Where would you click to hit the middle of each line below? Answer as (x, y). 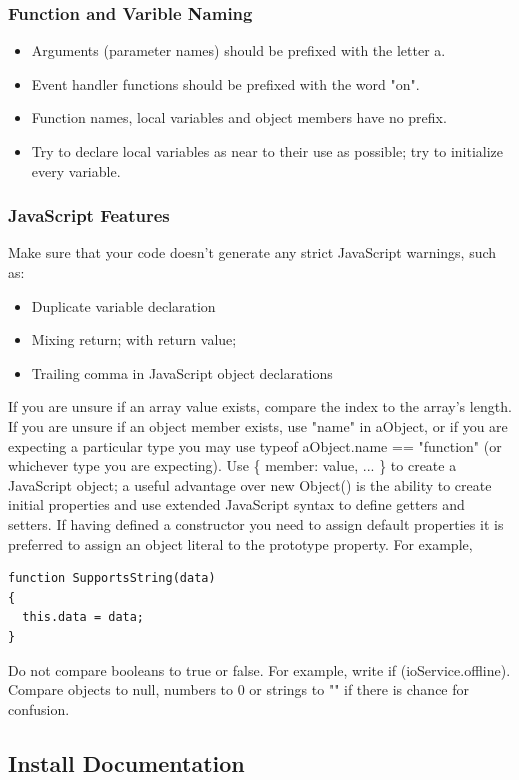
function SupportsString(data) (112, 578)
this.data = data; (83, 617)
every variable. (76, 170)
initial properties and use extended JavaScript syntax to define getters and (236, 504)
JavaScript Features (89, 215)
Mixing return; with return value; (134, 339)
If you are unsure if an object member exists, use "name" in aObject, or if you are (258, 425)
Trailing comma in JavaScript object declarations (182, 372)
